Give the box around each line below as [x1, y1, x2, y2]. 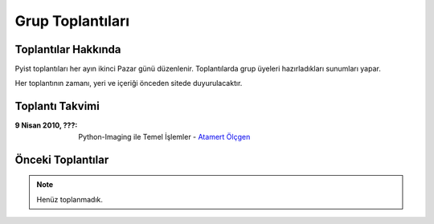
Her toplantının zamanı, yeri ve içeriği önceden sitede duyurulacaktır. [14, 79, 243, 88]
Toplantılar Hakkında [14, 43, 121, 56]
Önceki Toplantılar [14, 153, 109, 166]
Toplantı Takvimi [14, 100, 100, 113]
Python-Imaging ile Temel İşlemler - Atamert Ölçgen [78, 132, 251, 141]
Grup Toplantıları [14, 12, 130, 30]
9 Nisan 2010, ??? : [14, 120, 78, 130]
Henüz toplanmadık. [36, 194, 104, 204]
